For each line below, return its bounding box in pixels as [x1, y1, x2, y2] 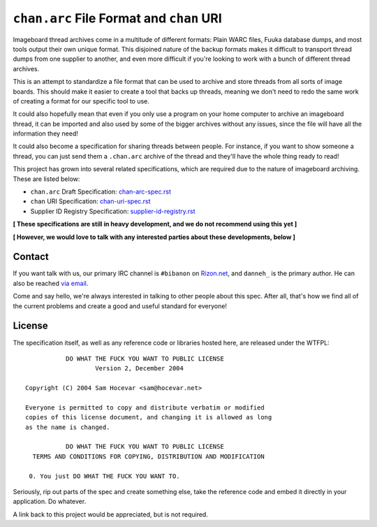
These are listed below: [13, 175, 80, 183]
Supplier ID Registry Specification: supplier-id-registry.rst [30, 207, 195, 215]
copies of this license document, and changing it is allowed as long [25, 413, 272, 421]
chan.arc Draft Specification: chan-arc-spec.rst [30, 187, 171, 196]
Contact [13, 251, 49, 263]
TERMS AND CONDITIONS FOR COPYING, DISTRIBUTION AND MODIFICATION [32, 452, 265, 461]
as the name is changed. [25, 423, 110, 431]
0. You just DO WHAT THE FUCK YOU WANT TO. [29, 472, 181, 480]
